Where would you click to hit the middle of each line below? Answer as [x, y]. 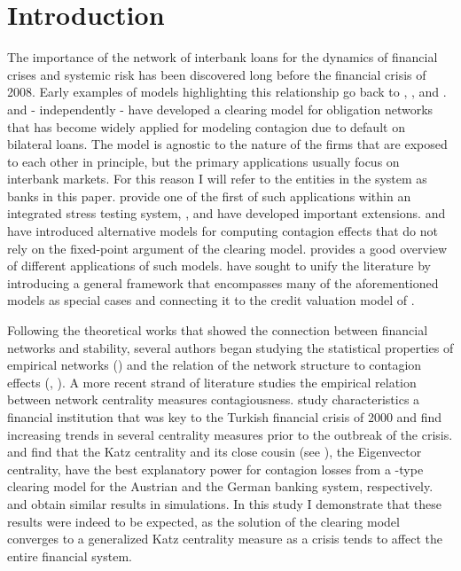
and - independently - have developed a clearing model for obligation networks [220, 109]
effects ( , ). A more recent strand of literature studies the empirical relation [212, 382]
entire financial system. [70, 555]
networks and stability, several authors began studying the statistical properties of [230, 347]
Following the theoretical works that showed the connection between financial [218, 330]
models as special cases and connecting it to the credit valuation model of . [211, 300]
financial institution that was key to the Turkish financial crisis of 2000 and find [225, 417]
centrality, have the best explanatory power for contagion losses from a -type [215, 469]
